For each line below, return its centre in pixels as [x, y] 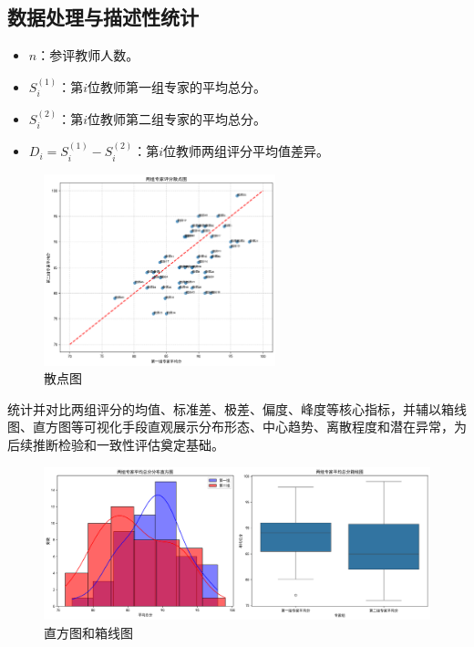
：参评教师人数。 [88, 55]
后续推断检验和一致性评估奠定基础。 [116, 445]
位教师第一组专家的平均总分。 [177, 86]
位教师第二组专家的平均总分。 [177, 118]
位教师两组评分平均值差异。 [246, 151]
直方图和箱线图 [88, 632]
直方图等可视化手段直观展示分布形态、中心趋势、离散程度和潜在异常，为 [249, 427]
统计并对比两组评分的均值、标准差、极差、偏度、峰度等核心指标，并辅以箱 [231, 408]
